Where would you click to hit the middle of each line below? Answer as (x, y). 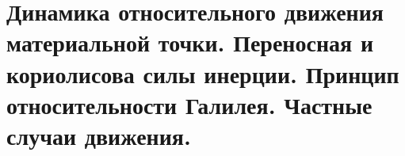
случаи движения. (99, 135)
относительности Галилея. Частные (189, 104)
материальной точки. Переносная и (190, 42)
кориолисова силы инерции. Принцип (203, 73)
